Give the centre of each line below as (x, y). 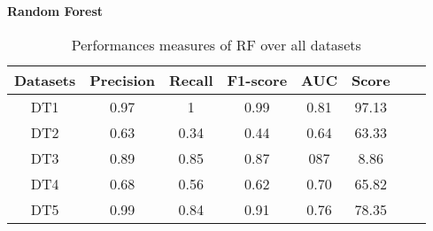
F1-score (257, 80)
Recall (191, 80)
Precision (122, 80)
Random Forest (55, 11)
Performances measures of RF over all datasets (216, 44)
